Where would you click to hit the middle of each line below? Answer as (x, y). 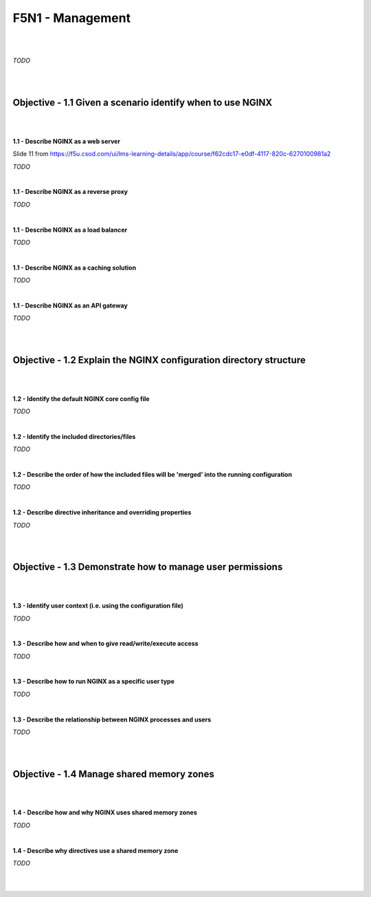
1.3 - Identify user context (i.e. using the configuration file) (98, 606)
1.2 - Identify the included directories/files (74, 436)
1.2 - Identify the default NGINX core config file (81, 398)
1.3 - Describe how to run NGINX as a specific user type (94, 682)
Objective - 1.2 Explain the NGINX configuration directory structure (159, 360)
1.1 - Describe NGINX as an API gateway (70, 305)
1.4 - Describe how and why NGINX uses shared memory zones (105, 812)
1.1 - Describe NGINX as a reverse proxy (70, 192)
